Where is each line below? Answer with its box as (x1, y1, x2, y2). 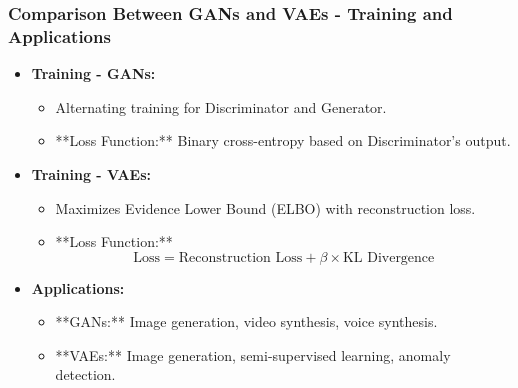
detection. (55, 364, 116, 385)
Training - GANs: (31, 63, 156, 84)
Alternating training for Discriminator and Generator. (55, 96, 387, 117)
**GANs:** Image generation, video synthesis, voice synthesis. (55, 311, 438, 332)
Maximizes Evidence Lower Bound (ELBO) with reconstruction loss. (55, 197, 476, 218)
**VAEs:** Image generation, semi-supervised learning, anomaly (55, 344, 451, 365)
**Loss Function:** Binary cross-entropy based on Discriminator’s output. (55, 130, 511, 151)
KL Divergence (342, 250, 435, 265)
